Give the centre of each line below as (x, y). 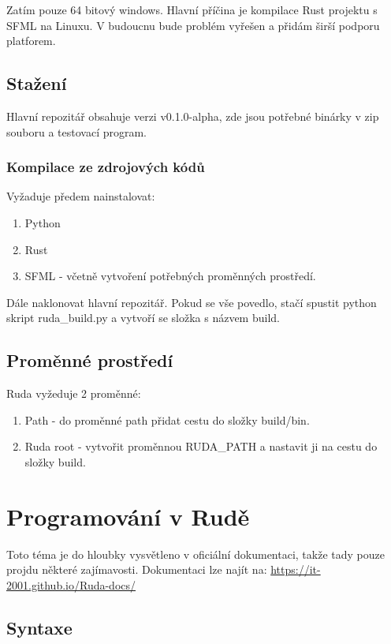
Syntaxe (39, 627)
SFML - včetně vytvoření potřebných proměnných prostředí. (170, 276)
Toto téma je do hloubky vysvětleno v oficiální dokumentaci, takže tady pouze (195, 554)
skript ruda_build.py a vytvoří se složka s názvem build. (143, 318)
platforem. (31, 41)
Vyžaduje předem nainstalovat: (81, 196)
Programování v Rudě (128, 516)
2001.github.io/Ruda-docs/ (71, 584)
